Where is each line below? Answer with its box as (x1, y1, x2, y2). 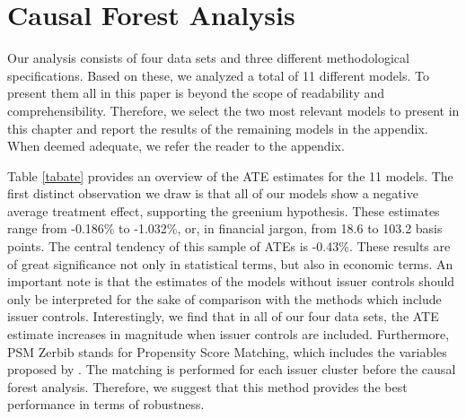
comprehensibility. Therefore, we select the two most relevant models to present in (7, 100, 460, 119)
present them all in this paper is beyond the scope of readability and (7, 83, 385, 102)
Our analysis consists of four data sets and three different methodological (7, 48, 409, 67)
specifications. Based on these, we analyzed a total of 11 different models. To (7, 65, 429, 84)
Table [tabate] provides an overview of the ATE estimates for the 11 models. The (7, 166, 453, 185)
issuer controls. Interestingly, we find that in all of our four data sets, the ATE (7, 307, 439, 326)
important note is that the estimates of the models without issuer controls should (7, 272, 455, 291)
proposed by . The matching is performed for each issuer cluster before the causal (7, 360, 456, 379)
